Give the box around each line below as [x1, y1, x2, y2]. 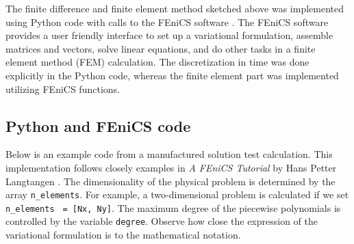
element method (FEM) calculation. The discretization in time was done [5, 55, 309, 69]
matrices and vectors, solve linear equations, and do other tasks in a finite [5, 41, 316, 55]
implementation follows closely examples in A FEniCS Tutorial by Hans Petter [5, 160, 337, 174]
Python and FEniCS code [5, 115, 191, 136]
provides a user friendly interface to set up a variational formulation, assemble [5, 28, 333, 42]
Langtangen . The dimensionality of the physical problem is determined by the [5, 174, 336, 188]
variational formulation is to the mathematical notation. [5, 228, 241, 242]
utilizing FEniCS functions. [5, 81, 120, 96]
